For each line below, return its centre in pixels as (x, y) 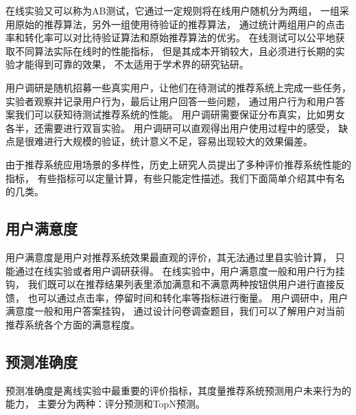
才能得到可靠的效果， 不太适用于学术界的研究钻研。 (132, 64)
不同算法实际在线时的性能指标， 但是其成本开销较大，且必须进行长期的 (175, 51)
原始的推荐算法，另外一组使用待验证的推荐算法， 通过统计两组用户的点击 (180, 24)
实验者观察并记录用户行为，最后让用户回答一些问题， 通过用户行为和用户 (170, 101)
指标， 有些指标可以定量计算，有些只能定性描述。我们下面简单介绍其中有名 (175, 178)
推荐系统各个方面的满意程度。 (73, 324)
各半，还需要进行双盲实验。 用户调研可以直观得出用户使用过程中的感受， (170, 127)
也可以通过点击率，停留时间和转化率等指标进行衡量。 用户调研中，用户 (188, 297)
